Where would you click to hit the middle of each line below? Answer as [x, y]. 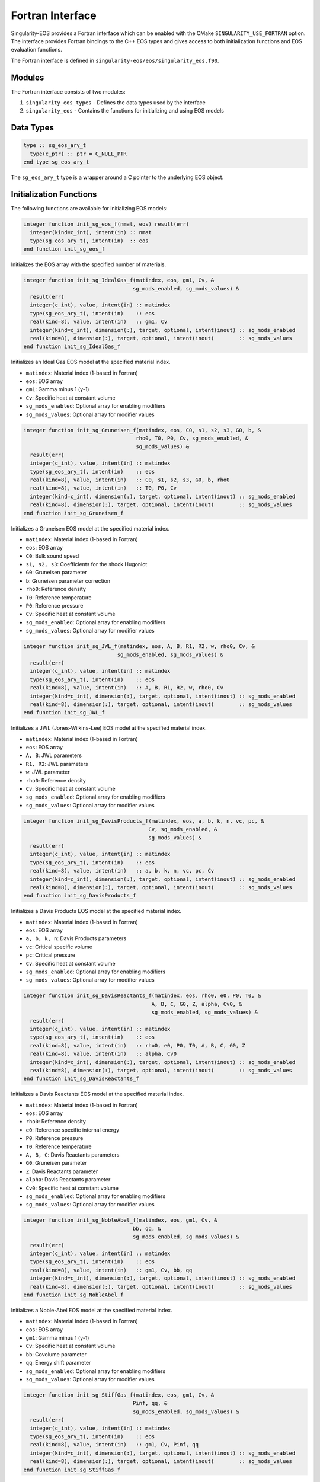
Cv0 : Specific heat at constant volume [72, 1188]
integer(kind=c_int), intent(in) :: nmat [91, 232]
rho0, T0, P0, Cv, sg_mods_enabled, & [192, 438]
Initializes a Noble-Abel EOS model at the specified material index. [92, 1310]
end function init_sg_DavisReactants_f [81, 1079]
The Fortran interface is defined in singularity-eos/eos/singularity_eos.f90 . [115, 60]
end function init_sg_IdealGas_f [72, 346]
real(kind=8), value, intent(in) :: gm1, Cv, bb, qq [111, 1270]
